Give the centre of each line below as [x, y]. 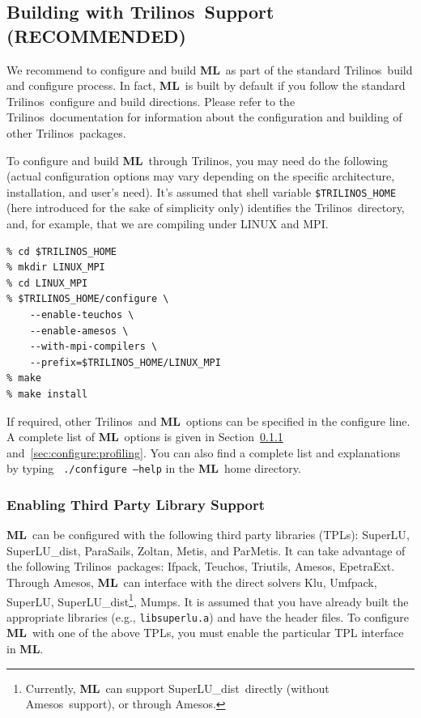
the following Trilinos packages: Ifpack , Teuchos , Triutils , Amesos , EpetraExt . [201, 566]
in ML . [25, 649]
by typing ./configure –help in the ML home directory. [154, 468]
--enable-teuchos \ [82, 314]
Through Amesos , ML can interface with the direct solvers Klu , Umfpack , [192, 582]
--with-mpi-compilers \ [94, 347]
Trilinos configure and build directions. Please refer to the [151, 101]
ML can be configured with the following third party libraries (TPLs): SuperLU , [208, 535]
